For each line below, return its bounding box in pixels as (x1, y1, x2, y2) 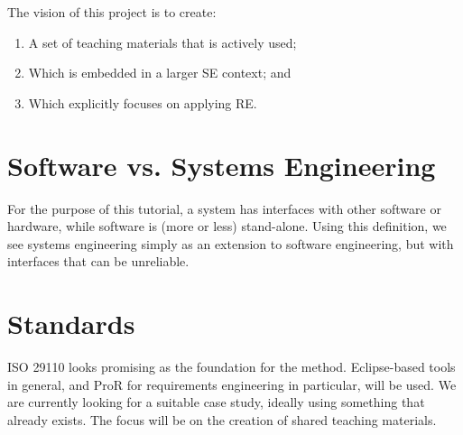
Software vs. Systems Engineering (7, 146, 436, 183)
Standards (7, 305, 135, 342)
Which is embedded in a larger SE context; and (28, 63, 292, 82)
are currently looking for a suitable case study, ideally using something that (7, 393, 425, 412)
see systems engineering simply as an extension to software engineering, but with (7, 234, 454, 253)
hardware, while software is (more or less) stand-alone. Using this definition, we (7, 217, 447, 236)
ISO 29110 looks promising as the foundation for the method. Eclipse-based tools (7, 357, 456, 375)
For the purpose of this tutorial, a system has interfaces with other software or (7, 199, 441, 217)
